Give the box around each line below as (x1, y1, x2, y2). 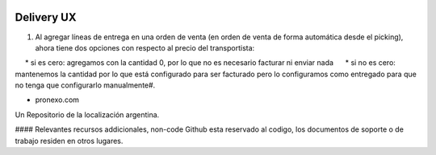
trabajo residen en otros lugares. (15, 136, 124, 145)
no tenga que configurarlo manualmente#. (15, 80, 156, 90)
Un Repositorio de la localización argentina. (15, 109, 160, 120)
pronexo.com (35, 95, 80, 104)
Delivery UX (15, 10, 77, 24)
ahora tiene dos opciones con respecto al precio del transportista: (35, 43, 255, 52)
